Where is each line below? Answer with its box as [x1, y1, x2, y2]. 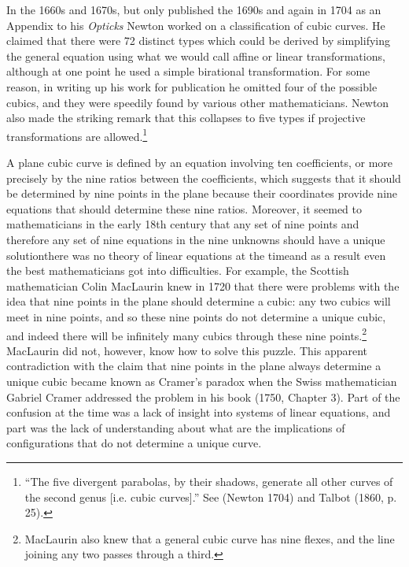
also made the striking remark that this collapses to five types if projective [6, 109, 366, 126]
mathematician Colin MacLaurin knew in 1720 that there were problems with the [6, 277, 400, 294]
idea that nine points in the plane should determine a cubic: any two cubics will [6, 293, 391, 309]
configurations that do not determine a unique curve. [6, 435, 262, 451]
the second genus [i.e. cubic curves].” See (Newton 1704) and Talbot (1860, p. [24, 488, 397, 505]
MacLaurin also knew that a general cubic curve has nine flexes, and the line [24, 530, 395, 547]
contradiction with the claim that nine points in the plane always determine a [6, 358, 381, 374]
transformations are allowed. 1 [6, 125, 148, 144]
